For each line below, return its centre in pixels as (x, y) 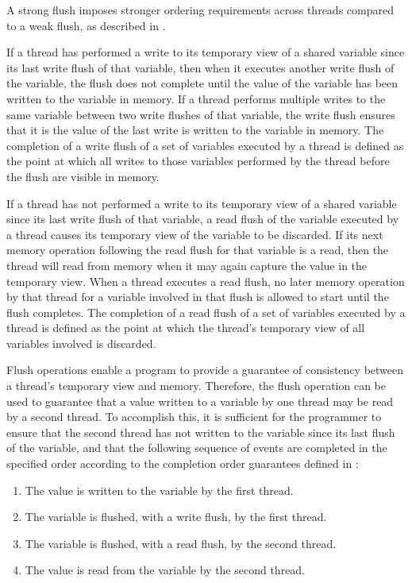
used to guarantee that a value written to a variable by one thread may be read (200, 401)
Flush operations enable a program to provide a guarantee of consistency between (205, 370)
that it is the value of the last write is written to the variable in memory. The (195, 130)
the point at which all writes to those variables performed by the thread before (198, 161)
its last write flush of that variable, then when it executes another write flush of (200, 67)
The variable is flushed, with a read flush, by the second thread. (181, 543)
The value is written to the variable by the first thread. (159, 490)
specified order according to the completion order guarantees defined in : (183, 463)
